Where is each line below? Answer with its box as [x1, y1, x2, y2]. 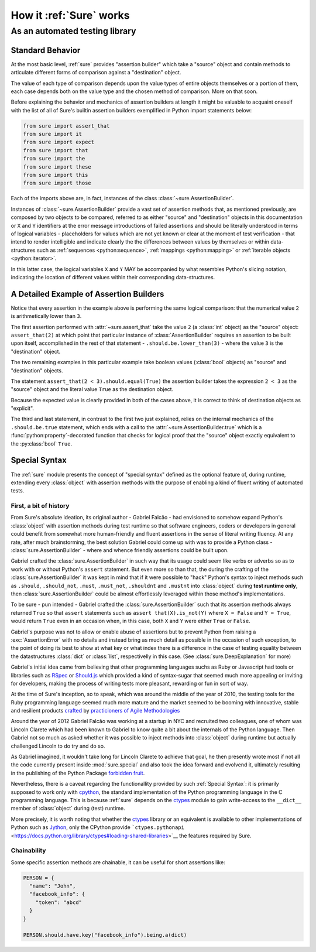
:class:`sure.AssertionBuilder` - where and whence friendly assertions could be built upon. [11, 547, 229, 554]
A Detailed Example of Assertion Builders [11, 289, 164, 299]
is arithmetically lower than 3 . [11, 313, 82, 320]
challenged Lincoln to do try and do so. [11, 742, 105, 749]
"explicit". [11, 405, 35, 412]
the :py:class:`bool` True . [11, 440, 73, 447]
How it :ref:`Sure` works [11, 9, 130, 22]
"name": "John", [29, 883, 76, 889]
